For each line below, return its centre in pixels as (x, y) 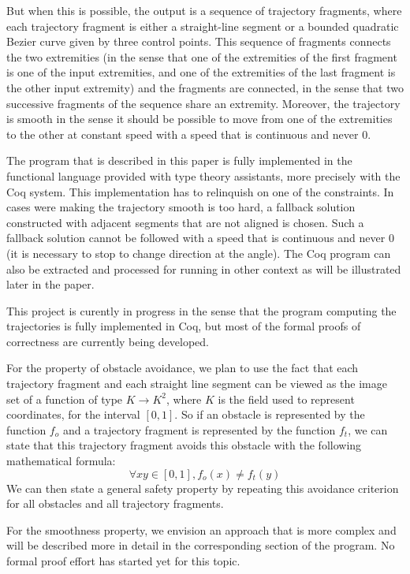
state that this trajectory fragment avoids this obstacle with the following (184, 445)
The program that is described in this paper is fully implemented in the (179, 160)
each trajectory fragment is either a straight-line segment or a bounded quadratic (203, 26)
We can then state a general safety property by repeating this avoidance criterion (203, 488)
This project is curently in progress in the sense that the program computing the (201, 310)
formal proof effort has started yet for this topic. (123, 561)
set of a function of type (65, 399)
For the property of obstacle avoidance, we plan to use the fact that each (183, 368)
